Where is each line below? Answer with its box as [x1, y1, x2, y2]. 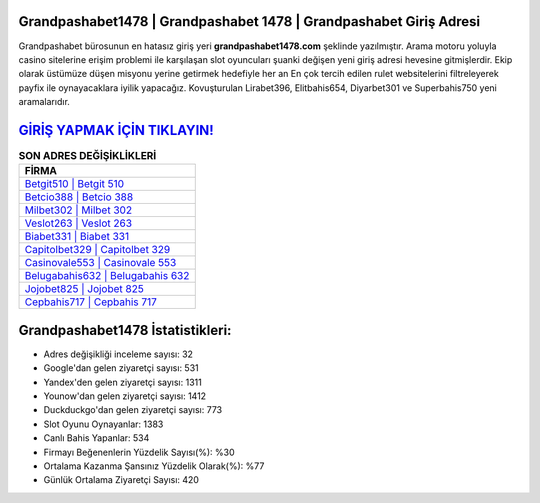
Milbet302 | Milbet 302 [24, 203, 133, 217]
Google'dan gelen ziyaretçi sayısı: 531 [43, 362, 199, 374]
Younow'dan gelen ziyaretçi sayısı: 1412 [43, 390, 207, 402]
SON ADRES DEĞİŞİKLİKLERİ [18, 149, 157, 163]
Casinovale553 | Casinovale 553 [24, 256, 177, 270]
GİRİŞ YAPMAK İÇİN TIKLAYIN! [18, 121, 214, 139]
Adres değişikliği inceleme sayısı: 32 [43, 348, 194, 360]
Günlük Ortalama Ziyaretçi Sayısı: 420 [43, 474, 200, 486]
